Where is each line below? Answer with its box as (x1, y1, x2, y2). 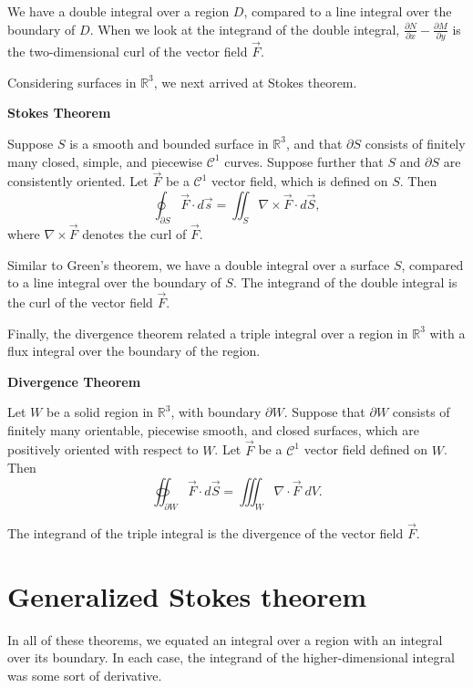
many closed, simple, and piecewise (7, 151, 203, 171)
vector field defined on (303, 440, 428, 459)
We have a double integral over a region (7, 2, 230, 20)
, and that (285, 133, 343, 152)
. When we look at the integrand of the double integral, (89, 19, 400, 38)
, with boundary (170, 402, 262, 422)
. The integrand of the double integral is (232, 273, 458, 292)
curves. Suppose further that (224, 151, 384, 171)
